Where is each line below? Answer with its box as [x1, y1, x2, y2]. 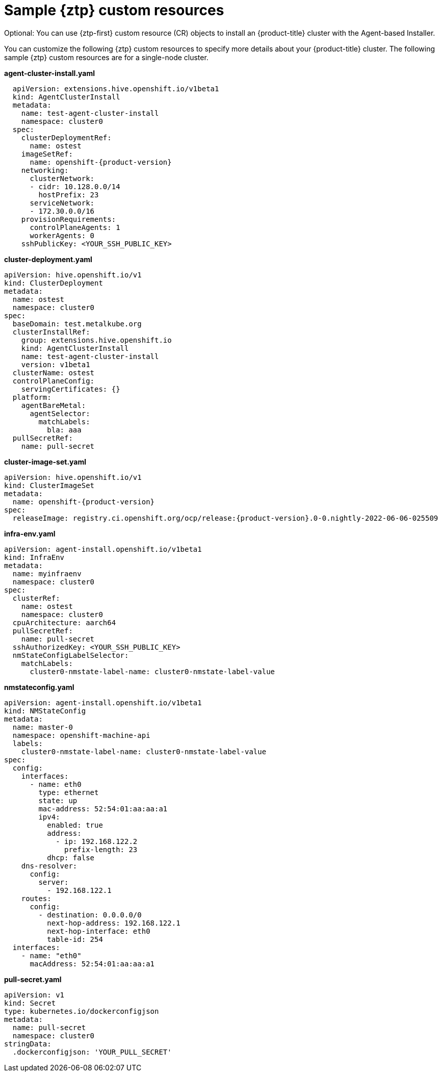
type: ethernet [38, 788, 99, 797]
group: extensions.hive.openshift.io [21, 336, 172, 344]
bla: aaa [47, 425, 82, 434]
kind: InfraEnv [4, 553, 65, 561]
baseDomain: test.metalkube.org [12, 319, 142, 328]
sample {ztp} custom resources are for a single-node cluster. [4, 53, 209, 62]
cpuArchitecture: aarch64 [12, 618, 116, 627]
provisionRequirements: [21, 215, 116, 223]
